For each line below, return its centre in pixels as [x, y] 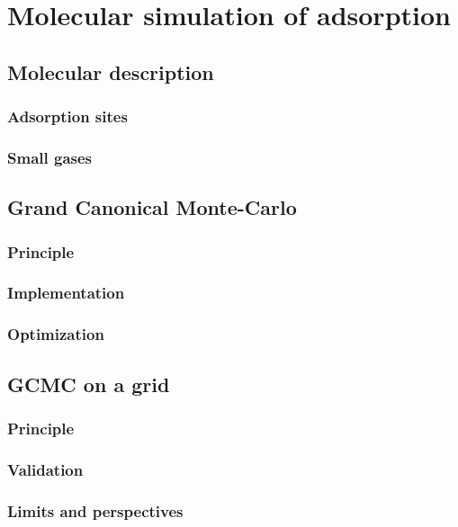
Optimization [56, 334]
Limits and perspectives [95, 510]
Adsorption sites [67, 116]
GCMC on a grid [89, 384]
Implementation [66, 293]
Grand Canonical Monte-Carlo [152, 207]
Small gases [50, 157]
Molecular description [111, 71]
